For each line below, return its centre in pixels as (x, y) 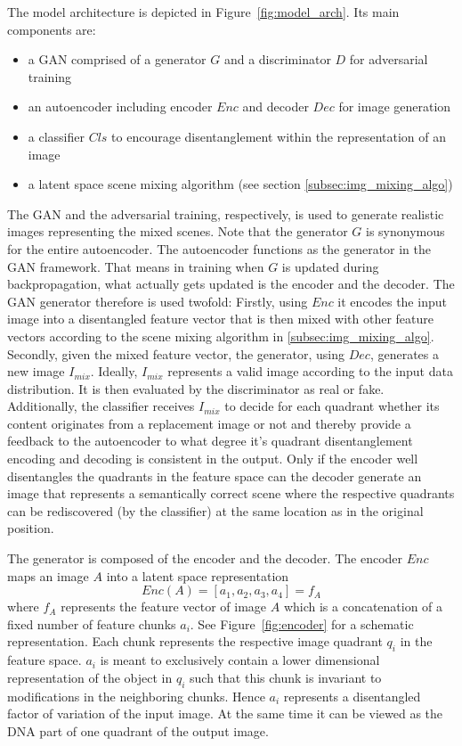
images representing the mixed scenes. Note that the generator (178, 231)
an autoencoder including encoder (120, 107)
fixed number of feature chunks (92, 623)
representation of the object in (90, 677)
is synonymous (405, 231)
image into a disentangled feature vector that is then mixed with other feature (221, 319)
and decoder (276, 107)
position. (31, 528)
